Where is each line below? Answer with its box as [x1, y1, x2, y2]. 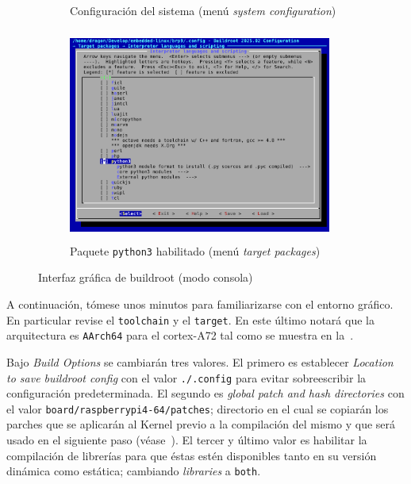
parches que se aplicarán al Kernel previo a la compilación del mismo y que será [6, 416, 396, 432]
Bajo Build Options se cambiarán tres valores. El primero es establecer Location [6, 353, 394, 370]
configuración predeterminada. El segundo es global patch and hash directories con [6, 385, 405, 401]
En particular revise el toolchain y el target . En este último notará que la [6, 311, 375, 328]
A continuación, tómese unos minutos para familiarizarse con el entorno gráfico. [6, 296, 394, 312]
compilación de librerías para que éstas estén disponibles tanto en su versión [6, 447, 377, 463]
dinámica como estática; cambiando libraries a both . [6, 463, 261, 479]
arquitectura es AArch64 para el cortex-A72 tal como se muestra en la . [6, 327, 354, 344]
